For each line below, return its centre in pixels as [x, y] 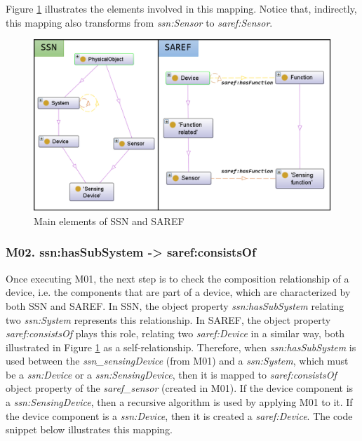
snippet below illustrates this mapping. [89, 429]
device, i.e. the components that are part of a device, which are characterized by [178, 292]
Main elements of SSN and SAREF [109, 220]
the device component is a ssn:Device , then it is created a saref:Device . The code [179, 415]
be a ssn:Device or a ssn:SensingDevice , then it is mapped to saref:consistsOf [171, 374]
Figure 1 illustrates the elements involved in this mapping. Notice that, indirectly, [181, 8]
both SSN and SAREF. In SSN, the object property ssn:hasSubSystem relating [175, 305]
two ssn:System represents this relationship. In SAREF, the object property [168, 319]
